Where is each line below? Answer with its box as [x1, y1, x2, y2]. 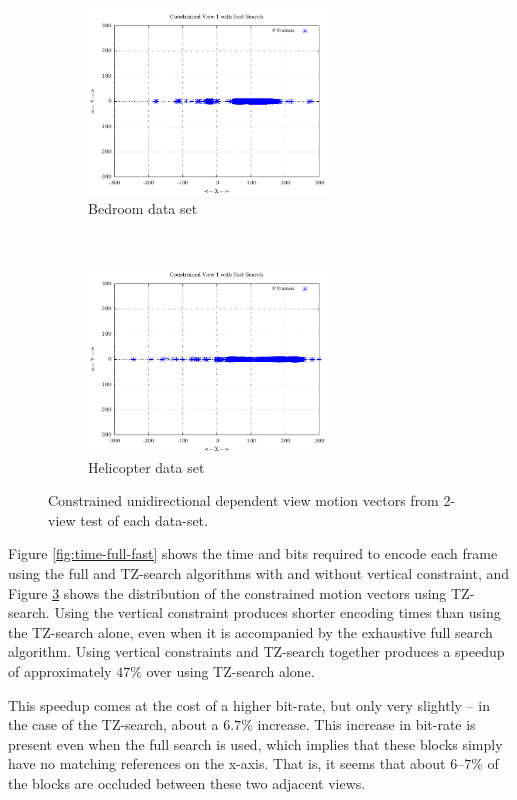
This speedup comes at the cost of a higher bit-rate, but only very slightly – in [8, 694, 490, 715]
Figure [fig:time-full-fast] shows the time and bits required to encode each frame [8, 543, 498, 564]
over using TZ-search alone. [146, 661, 315, 682]
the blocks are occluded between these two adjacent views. [8, 773, 366, 793]
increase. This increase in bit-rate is [257, 714, 476, 735]
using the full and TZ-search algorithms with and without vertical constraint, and [8, 563, 510, 584]
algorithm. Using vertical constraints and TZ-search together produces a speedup [8, 641, 505, 662]
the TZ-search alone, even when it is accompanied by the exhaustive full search [8, 621, 493, 642]
